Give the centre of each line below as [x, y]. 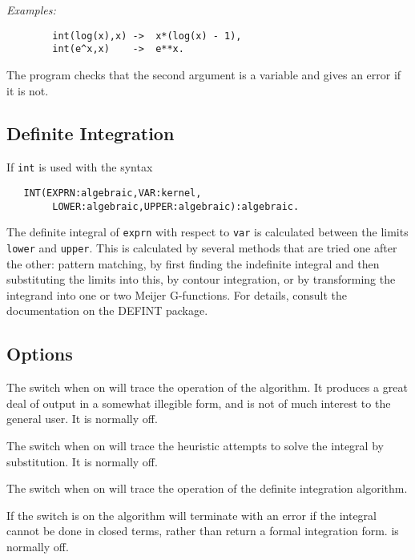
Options [40, 354]
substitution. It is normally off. [82, 461]
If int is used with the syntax [80, 167]
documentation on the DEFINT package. [107, 310]
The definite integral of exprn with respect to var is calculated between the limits [207, 232]
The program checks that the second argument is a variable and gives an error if [204, 74]
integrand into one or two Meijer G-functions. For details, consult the [177, 294]
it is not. [28, 90]
